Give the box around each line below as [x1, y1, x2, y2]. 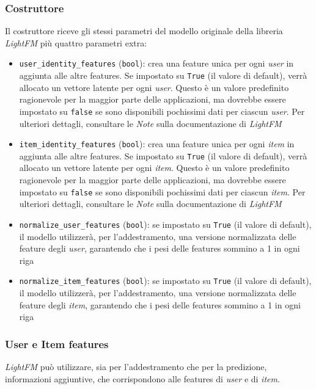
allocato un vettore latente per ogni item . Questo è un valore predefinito [19, 161, 290, 174]
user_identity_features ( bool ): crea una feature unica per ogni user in [19, 57, 294, 70]
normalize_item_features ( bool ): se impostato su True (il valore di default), [19, 274, 312, 287]
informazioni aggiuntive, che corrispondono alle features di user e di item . [5, 372, 280, 385]
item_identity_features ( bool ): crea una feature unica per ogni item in [19, 137, 295, 150]
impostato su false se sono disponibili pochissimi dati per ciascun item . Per [19, 185, 306, 198]
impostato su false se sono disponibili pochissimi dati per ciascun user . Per [19, 104, 305, 117]
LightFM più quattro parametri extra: [5, 36, 147, 49]
